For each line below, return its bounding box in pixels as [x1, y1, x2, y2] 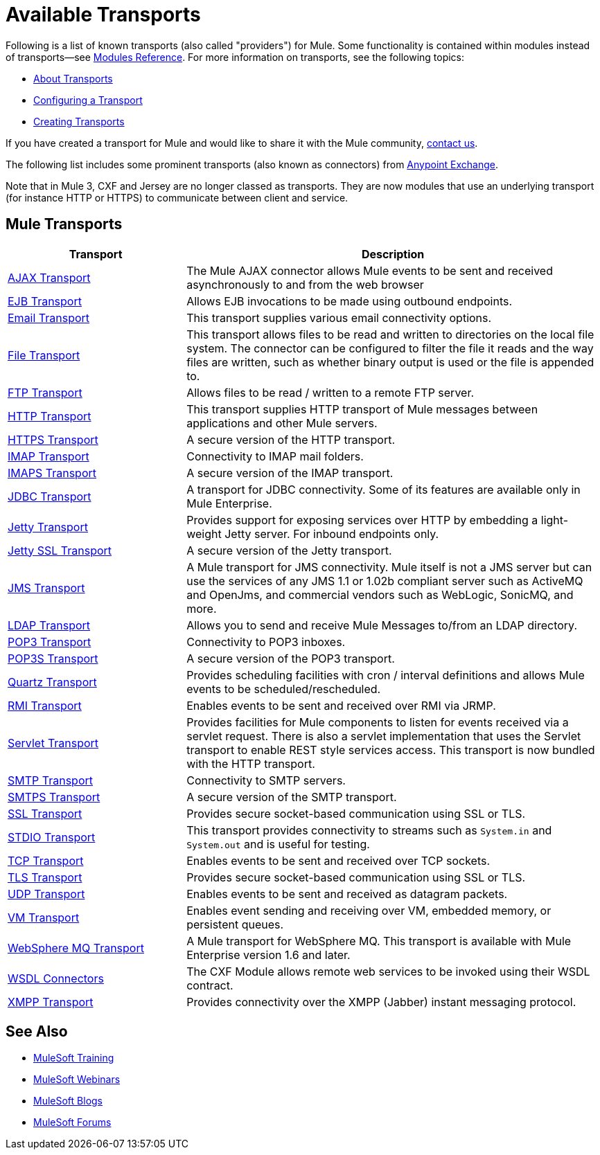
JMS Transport [8, 580, 85, 595]
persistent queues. [186, 917, 284, 931]
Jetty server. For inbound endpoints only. [224, 526, 439, 541]
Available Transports [6, 3, 201, 26]
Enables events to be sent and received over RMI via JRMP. [186, 698, 496, 713]
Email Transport [8, 310, 90, 325]
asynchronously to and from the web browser [186, 277, 424, 292]
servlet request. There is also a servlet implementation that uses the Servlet [186, 728, 581, 743]
